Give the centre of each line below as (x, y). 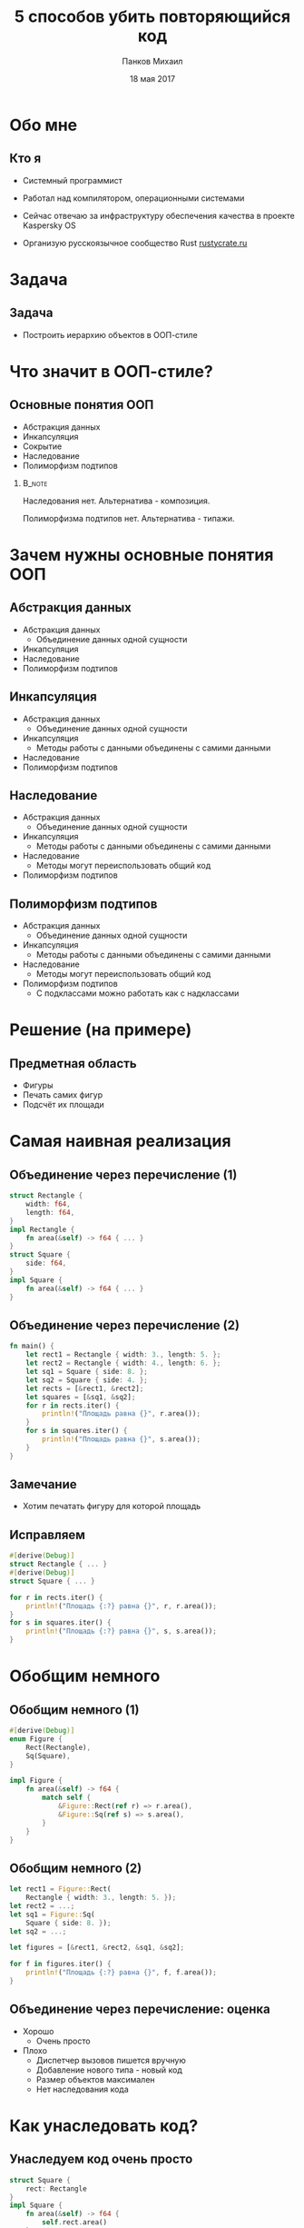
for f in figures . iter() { (60, 1964)
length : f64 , (50, 1212)
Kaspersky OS (49, 225)
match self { (67, 1798)
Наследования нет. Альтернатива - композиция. (116, 501)
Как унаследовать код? (104, 2126)
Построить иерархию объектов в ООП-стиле (110, 334)
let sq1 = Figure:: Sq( (52, 1915)
